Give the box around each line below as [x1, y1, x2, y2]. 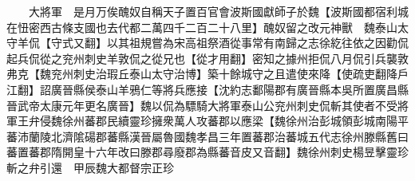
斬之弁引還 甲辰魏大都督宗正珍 [6, 159, 174, 175]
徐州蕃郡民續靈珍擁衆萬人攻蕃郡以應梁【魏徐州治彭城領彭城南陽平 [61, 112, 409, 129]
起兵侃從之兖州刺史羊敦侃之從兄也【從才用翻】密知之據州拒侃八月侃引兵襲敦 [6, 49, 409, 66]
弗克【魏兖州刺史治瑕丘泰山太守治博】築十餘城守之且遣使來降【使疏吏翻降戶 [6, 65, 409, 82]
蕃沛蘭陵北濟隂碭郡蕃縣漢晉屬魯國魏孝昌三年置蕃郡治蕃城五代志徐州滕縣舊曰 [6, 128, 409, 144]
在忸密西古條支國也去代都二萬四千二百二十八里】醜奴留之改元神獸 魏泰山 [6, 18, 397, 35]
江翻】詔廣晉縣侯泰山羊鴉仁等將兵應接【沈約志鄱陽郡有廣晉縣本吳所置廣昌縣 [6, 81, 409, 97]
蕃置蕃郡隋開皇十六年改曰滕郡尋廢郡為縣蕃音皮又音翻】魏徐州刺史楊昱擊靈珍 [6, 144, 409, 160]
